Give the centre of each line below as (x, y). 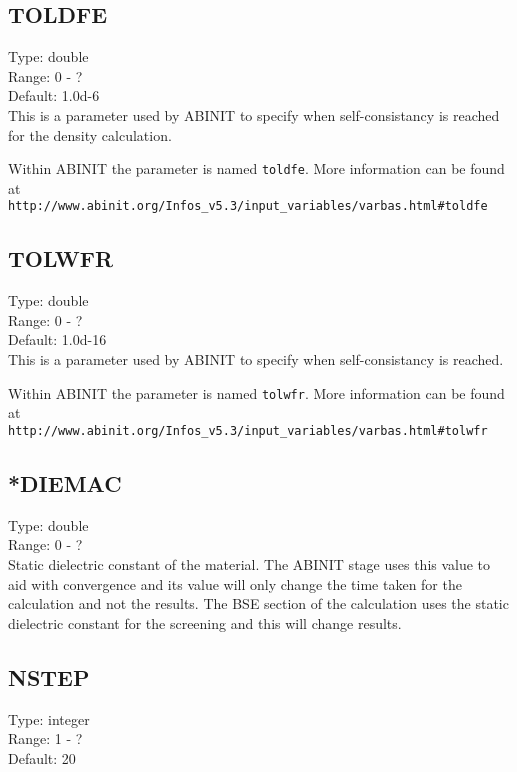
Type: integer (49, 718)
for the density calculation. (90, 134)
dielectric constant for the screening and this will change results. (205, 622)
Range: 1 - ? (45, 738)
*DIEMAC (65, 482)
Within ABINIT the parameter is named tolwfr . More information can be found (256, 392)
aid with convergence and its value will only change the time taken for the (235, 583)
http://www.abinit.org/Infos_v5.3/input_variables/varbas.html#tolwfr (248, 430)
